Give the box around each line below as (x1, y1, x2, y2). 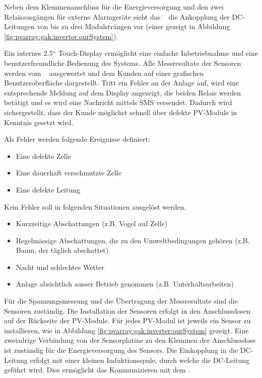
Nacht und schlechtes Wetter (16, 261, 104, 272)
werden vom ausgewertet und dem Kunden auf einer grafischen (4, 67, 204, 78)
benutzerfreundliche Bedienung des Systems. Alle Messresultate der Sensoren (4, 57, 241, 68)
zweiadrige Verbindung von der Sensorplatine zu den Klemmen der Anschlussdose (4, 335, 256, 345)
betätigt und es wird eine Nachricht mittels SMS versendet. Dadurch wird (4, 97, 232, 108)
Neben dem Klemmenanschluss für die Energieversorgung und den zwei (4, 2, 224, 12)
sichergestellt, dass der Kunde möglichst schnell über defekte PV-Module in (4, 107, 237, 117)
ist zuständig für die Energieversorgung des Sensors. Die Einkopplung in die (4, 345, 238, 355)
